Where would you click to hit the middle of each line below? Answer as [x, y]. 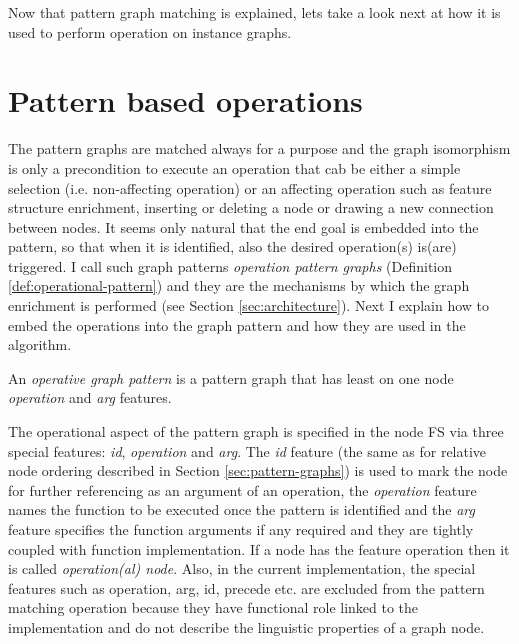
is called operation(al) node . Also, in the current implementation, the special [242, 568]
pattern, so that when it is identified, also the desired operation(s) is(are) [232, 246]
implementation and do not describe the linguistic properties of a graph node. [246, 626]
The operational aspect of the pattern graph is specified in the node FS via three [256, 431]
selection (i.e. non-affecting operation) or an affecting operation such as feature [250, 187]
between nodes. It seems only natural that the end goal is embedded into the [243, 226]
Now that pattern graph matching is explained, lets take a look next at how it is [254, 12]
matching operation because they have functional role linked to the [213, 607]
